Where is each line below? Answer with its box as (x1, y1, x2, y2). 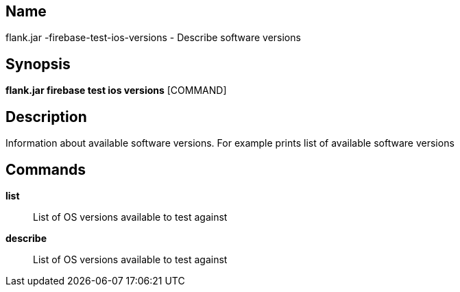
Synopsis (5, 55, 71, 73)
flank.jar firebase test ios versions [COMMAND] (5, 84, 227, 97)
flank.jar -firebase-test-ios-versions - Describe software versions (5, 32, 301, 44)
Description (5, 108, 87, 125)
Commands (5, 160, 86, 178)
